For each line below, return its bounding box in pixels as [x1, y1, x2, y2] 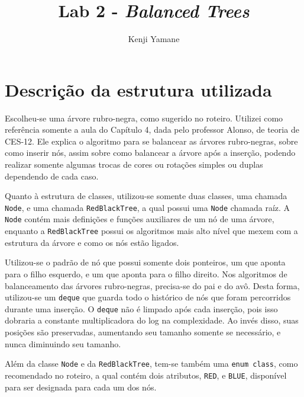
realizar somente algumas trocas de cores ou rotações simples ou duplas [5, 158, 263, 171]
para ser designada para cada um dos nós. [5, 380, 157, 393]
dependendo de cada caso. [5, 169, 99, 182]
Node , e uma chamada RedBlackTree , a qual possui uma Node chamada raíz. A [5, 201, 290, 213]
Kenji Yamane [128, 33, 180, 45]
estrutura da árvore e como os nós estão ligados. [5, 236, 179, 248]
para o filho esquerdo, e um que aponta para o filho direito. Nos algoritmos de [5, 267, 287, 280]
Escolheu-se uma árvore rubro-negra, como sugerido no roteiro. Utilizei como [5, 111, 283, 124]
